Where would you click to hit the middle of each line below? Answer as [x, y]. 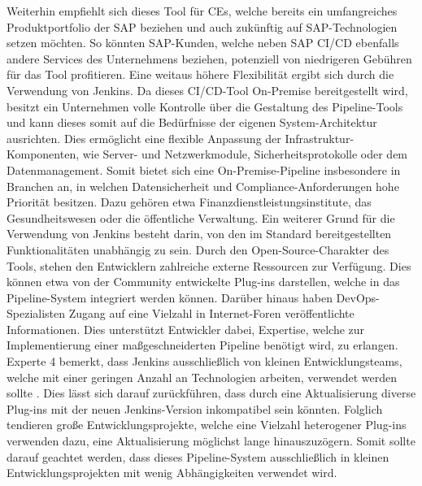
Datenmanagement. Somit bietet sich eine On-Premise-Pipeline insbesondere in [204, 169]
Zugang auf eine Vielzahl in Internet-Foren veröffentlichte [211, 313]
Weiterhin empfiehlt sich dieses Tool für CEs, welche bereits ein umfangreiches [202, 11]
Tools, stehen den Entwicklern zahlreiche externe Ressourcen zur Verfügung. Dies [209, 265]
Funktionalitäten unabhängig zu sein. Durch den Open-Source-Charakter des [198, 249]
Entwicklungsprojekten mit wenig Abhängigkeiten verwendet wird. [172, 473]
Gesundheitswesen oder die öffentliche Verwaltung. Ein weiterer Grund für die [201, 217]
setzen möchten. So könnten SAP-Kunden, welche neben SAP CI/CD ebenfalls [203, 43]
